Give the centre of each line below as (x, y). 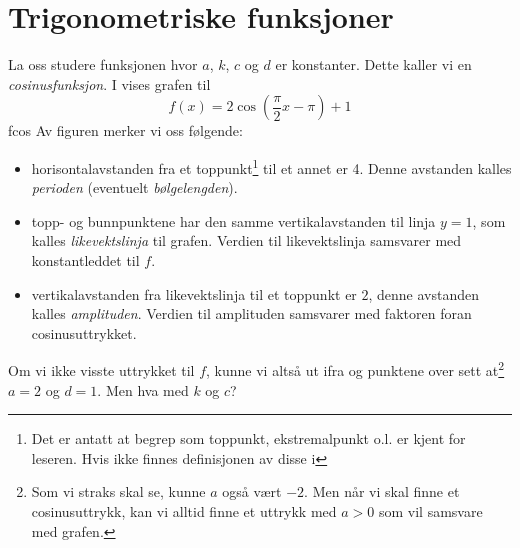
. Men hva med (143, 389)
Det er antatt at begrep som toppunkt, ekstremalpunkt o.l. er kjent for (248, 438)
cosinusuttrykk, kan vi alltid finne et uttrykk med (184, 510)
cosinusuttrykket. (84, 332)
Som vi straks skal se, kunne (118, 491)
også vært (252, 491)
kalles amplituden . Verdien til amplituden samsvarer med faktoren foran (251, 313)
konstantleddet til (85, 259)
